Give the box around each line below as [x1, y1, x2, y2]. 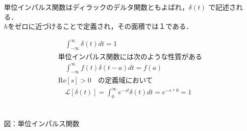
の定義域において [98, 77, 153, 85]
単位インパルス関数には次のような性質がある [58, 54, 202, 61]
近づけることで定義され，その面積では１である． [35, 21, 193, 31]
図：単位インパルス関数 [4, 118, 79, 129]
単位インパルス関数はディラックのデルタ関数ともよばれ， [4, 2, 189, 12]
